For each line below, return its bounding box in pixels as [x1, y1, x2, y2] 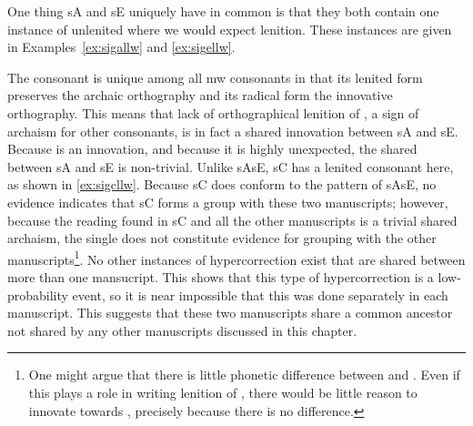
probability [7, 285, 68, 304]
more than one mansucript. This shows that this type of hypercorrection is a [7, 267, 434, 286]
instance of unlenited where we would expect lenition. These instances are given [7, 19, 452, 38]
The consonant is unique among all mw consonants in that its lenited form [7, 67, 423, 86]
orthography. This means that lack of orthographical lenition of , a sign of [7, 103, 419, 122]
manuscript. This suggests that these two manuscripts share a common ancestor [7, 303, 453, 322]
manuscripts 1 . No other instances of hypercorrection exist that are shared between [7, 247, 466, 269]
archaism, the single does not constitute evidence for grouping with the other [7, 228, 437, 248]
